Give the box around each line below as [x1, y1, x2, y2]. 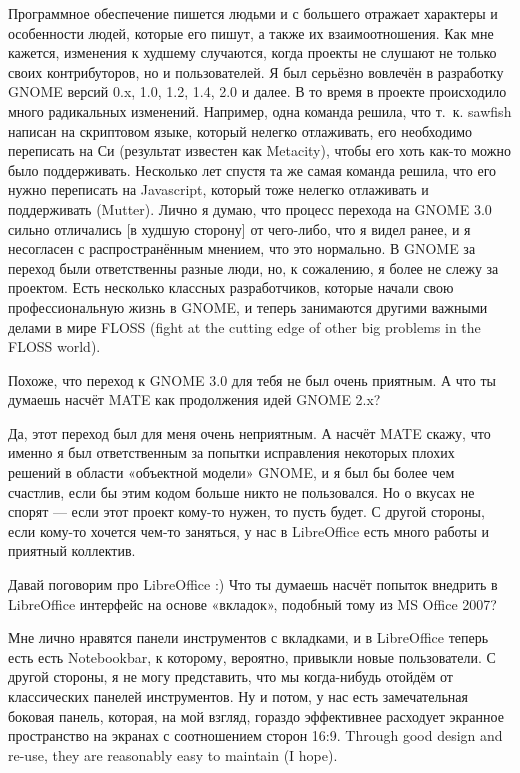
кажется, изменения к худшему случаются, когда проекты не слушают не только [8, 42, 497, 63]
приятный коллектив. [8, 540, 136, 561]
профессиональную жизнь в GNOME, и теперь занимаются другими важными [8, 296, 488, 317]
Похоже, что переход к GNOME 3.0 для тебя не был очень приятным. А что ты [8, 369, 496, 390]
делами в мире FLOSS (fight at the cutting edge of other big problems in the [8, 316, 481, 337]
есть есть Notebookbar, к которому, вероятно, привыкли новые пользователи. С [8, 646, 496, 667]
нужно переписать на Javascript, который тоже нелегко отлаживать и [8, 179, 429, 200]
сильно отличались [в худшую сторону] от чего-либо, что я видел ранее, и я [8, 218, 471, 239]
